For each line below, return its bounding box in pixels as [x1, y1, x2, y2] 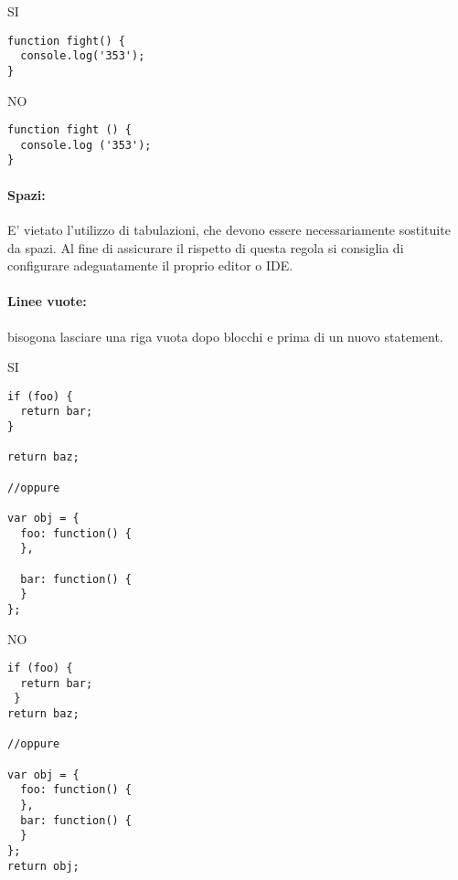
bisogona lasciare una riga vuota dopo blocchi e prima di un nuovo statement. [7, 326, 443, 345]
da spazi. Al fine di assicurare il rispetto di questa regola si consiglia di [7, 238, 404, 257]
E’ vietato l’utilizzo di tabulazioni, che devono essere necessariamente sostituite [7, 219, 451, 239]
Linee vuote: [7, 292, 87, 311]
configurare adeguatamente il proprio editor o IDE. [7, 256, 293, 275]
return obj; [7, 859, 80, 873]
